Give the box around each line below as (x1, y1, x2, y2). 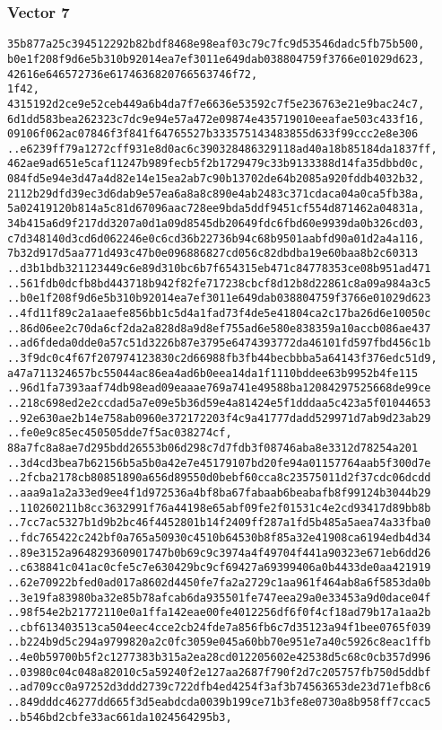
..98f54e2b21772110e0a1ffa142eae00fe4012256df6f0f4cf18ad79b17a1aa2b (7, 606, 431, 620)
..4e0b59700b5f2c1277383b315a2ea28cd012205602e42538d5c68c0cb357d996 (7, 651, 431, 664)
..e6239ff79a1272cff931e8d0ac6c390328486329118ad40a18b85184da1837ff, (7, 142, 438, 155)
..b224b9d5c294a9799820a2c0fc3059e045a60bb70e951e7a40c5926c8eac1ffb (7, 636, 431, 649)
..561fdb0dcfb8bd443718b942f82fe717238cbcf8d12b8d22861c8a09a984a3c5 (7, 277, 431, 290)
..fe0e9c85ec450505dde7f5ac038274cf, (7, 427, 232, 440)
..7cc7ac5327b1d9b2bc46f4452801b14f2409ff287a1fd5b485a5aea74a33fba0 (7, 516, 431, 530)
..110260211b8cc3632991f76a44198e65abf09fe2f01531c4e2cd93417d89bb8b (7, 501, 431, 515)
